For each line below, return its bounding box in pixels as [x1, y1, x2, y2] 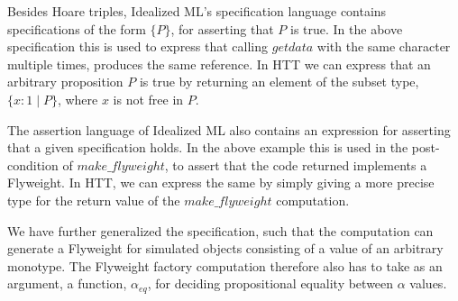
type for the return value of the [7, 190, 180, 209]
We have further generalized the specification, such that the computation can [7, 221, 434, 240]
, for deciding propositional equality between [147, 274, 394, 293]
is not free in [113, 89, 184, 108]
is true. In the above [289, 19, 403, 38]
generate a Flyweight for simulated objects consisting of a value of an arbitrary [7, 239, 444, 258]
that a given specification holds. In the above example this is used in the [7, 138, 408, 157]
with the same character [316, 37, 451, 56]
